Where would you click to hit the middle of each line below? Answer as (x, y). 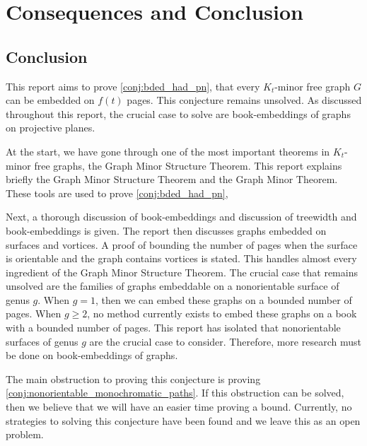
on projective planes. (51, 128)
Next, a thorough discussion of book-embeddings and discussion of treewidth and (181, 217)
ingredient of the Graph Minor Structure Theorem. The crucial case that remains (182, 272)
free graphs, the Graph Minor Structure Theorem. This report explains (188, 165)
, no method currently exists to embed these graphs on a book (222, 313)
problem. (25, 434)
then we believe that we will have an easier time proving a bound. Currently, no (179, 407)
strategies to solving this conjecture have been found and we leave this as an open (183, 420)
